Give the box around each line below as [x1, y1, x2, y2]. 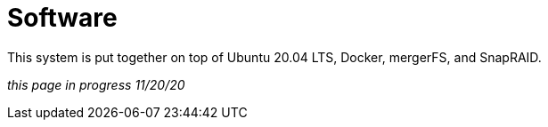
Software [7, 3, 118, 33]
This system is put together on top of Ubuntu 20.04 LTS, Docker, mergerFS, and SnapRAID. [7, 49, 542, 65]
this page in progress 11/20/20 [7, 76, 185, 92]
